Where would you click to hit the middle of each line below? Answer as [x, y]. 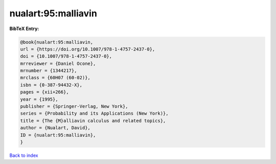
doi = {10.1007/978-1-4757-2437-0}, [66, 56]
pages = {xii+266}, [44, 92]
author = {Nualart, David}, [55, 128]
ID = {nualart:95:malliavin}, [58, 135]
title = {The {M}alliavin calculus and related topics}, [93, 121]
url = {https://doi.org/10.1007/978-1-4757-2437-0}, [88, 49]
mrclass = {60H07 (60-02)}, [55, 78]
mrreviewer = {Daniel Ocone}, [58, 63]
